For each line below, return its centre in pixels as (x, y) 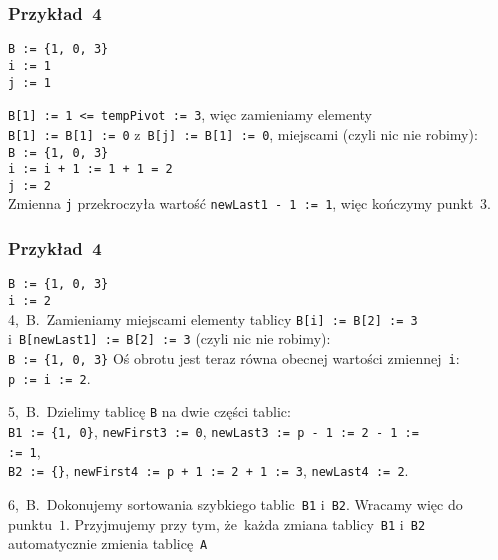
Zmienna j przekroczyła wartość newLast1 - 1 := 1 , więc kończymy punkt (241, 203)
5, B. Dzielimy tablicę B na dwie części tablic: (149, 411)
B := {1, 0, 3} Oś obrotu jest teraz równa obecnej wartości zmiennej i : (234, 357)
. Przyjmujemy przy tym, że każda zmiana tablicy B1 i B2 (245, 523)
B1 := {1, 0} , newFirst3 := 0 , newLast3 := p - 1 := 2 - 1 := (213, 430)
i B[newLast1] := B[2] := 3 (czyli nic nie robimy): (169, 338)
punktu (30, 523)
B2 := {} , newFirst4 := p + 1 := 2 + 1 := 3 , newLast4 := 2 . (208, 470)
